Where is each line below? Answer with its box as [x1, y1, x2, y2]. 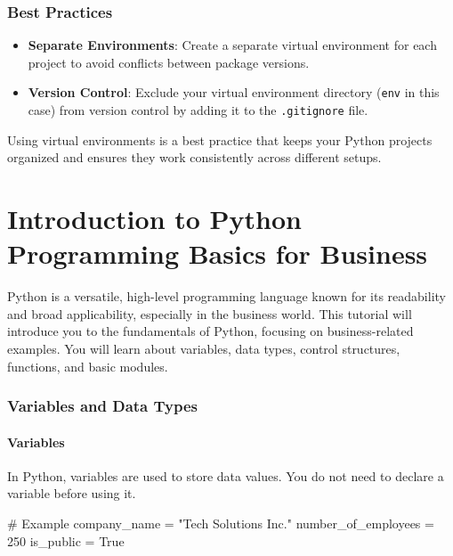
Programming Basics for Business [7, 235, 428, 272]
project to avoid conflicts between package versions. [28, 53, 310, 71]
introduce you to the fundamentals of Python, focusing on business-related [7, 322, 414, 340]
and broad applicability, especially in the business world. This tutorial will [7, 304, 412, 323]
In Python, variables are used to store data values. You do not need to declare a [7, 466, 444, 485]
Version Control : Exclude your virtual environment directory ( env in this [28, 83, 440, 102]
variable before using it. [7, 484, 136, 503]
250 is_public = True [7, 531, 125, 550]
